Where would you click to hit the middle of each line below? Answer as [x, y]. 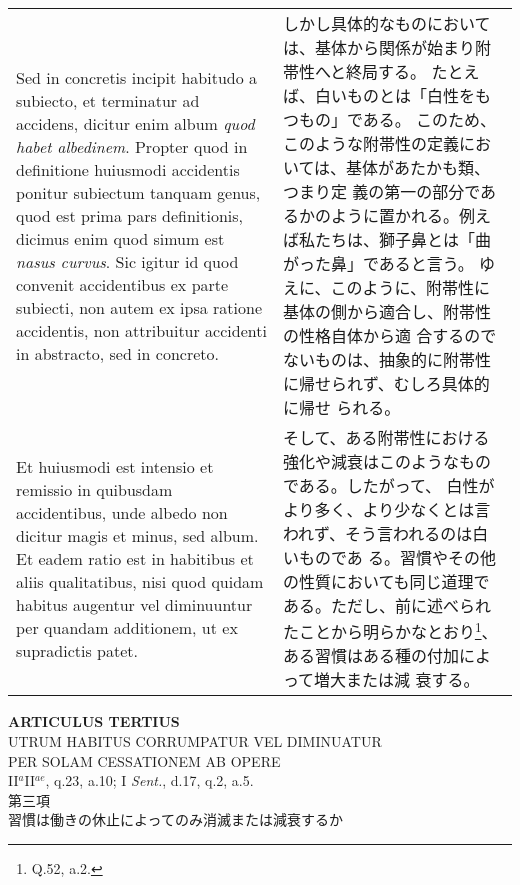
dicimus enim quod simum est [120, 238]
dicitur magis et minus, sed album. [137, 535]
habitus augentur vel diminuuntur [134, 604]
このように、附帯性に [410, 287]
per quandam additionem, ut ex [127, 627]
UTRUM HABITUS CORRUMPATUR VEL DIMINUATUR [195, 740]
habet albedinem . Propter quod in [132, 146]
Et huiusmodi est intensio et [115, 466]
